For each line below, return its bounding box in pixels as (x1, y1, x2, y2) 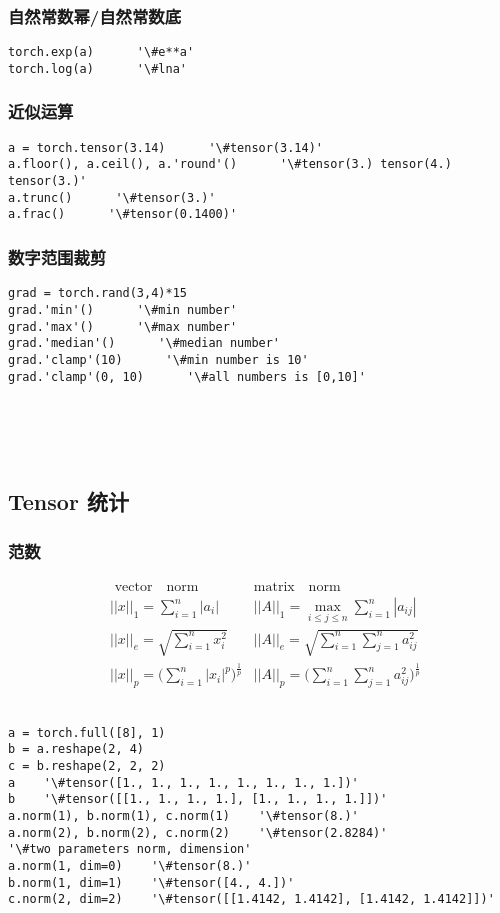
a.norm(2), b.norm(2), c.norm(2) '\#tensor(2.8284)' (8, 825, 388, 840)
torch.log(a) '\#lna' (8, 61, 187, 76)
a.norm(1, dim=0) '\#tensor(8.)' (8, 858, 252, 873)
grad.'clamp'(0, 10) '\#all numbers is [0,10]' (8, 369, 366, 384)
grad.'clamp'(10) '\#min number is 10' (8, 352, 309, 367)
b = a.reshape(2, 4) (8, 742, 145, 757)
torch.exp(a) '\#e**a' (8, 45, 195, 60)
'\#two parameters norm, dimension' (8, 842, 252, 857)
